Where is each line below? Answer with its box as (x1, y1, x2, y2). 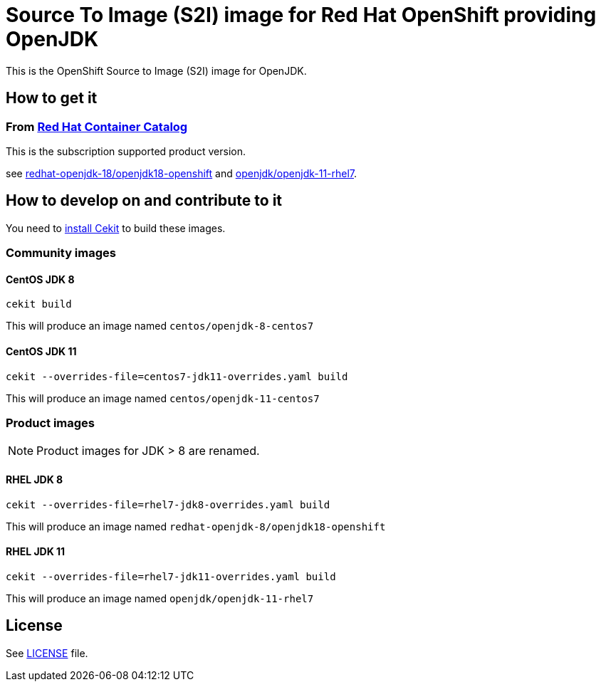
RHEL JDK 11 (6, 545, 66, 558)
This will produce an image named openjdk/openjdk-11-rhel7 (6, 592, 314, 604)
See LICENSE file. (6, 646, 88, 659)
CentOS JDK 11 (6, 345, 77, 358)
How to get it (6, 89, 98, 107)
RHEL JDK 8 (6, 473, 63, 486)
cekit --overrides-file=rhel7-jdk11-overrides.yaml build (6, 570, 336, 582)
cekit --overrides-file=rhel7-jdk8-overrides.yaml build (6, 498, 330, 510)
